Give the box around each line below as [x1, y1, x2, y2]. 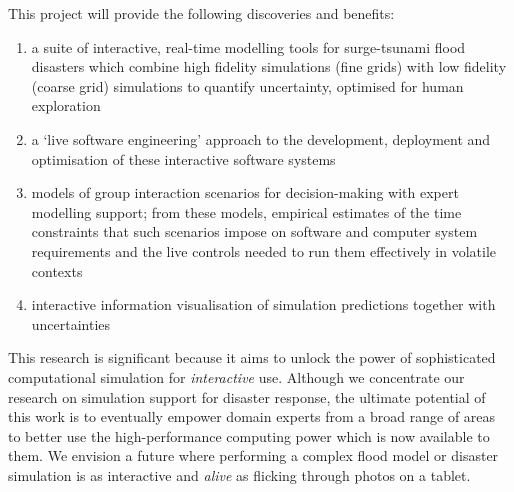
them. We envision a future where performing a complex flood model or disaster [8, 445, 499, 466]
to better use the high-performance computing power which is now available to [8, 425, 490, 446]
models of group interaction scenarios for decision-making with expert [31, 182, 459, 203]
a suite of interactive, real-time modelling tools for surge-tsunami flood [31, 36, 466, 57]
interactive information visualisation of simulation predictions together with [31, 294, 496, 315]
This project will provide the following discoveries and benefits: [8, 3, 395, 23]
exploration [31, 95, 101, 116]
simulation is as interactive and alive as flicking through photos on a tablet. [8, 464, 471, 485]
